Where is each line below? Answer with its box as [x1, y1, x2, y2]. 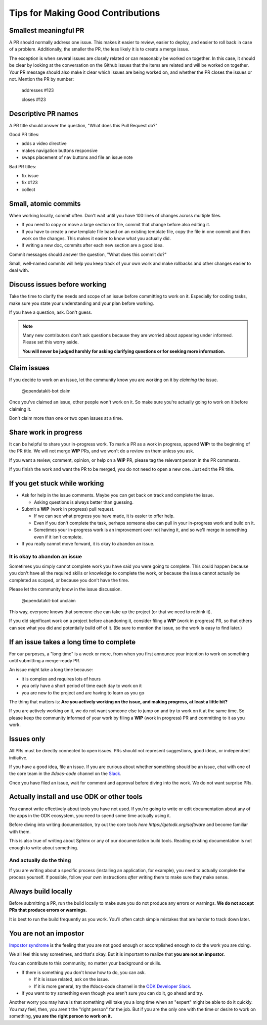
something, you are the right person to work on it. [9, 1013, 112, 1019]
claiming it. [9, 406, 32, 412]
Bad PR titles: [9, 163, 37, 169]
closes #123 [21, 97, 46, 102]
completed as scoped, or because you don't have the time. [9, 577, 130, 583]
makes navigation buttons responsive [21, 147, 98, 153]
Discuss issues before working [9, 280, 106, 289]
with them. [9, 829, 31, 834]
